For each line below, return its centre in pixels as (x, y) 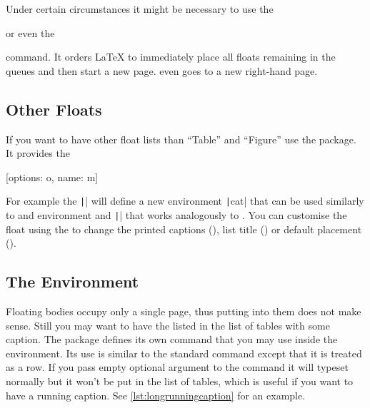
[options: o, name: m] (52, 177)
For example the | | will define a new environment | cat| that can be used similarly (185, 201)
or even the (30, 32)
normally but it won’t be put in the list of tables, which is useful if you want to (180, 381)
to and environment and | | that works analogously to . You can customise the (176, 215)
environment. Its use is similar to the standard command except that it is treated (184, 353)
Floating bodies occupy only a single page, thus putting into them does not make (184, 311)
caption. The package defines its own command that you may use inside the (172, 339)
